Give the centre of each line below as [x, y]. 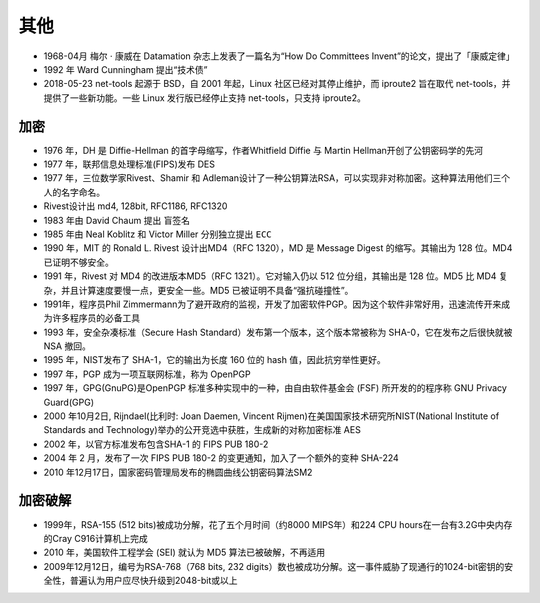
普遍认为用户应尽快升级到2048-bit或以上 [154, 581]
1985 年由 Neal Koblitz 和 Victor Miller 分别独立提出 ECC [157, 234]
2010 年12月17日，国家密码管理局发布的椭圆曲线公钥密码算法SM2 [178, 472]
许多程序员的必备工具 [95, 318]
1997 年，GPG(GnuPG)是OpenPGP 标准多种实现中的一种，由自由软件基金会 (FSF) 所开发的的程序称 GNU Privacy [275, 388]
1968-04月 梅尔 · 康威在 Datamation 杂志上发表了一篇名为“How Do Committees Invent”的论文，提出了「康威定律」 [279, 56]
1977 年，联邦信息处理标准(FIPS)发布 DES [129, 164]
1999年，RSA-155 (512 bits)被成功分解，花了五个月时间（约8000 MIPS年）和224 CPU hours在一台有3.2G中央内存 [278, 524]
